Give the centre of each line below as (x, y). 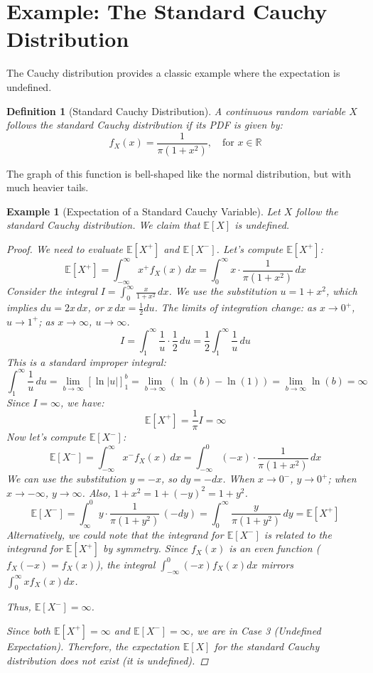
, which (342, 291)
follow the (317, 211)
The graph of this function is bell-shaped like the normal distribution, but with (179, 173)
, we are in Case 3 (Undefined (255, 630)
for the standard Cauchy (267, 646)
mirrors (277, 564)
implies (22, 307)
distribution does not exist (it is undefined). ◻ (108, 660)
